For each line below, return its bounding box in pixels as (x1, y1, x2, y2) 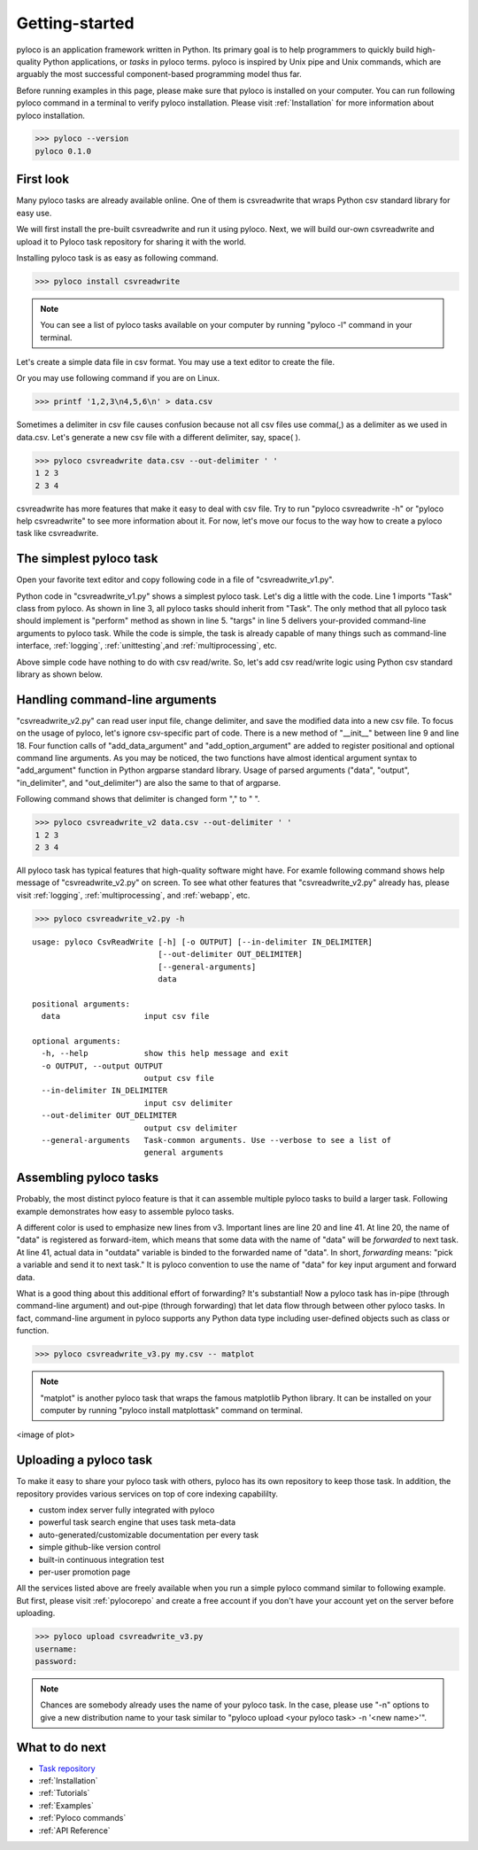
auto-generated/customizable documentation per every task (38, 1529, 259, 1540)
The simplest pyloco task (16, 551, 158, 566)
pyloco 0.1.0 (35, 146, 92, 156)
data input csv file (41, 1011, 210, 1022)
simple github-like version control (38, 1542, 161, 1552)
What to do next (16, 1739, 106, 1754)
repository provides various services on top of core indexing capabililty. (16, 1489, 279, 1499)
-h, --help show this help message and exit (41, 1048, 289, 1059)
